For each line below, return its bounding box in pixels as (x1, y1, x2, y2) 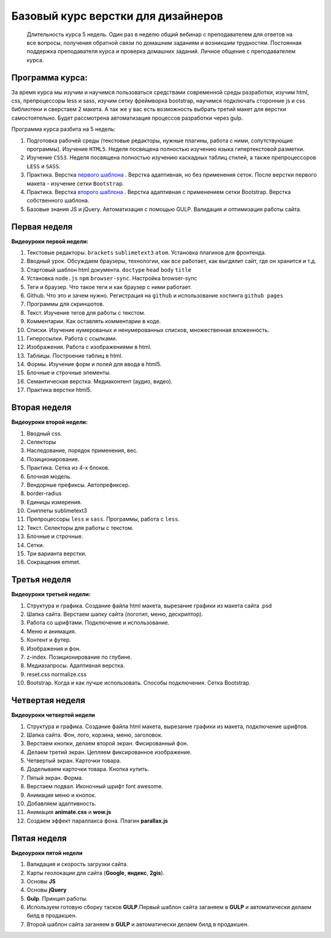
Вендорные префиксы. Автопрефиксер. (26, 481, 131, 488)
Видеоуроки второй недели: (11, 418, 88, 426)
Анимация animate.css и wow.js (26, 809, 112, 816)
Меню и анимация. (26, 628, 77, 635)
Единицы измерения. (26, 498, 82, 506)
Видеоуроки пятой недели (11, 849, 83, 856)
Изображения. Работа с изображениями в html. (26, 344, 152, 351)
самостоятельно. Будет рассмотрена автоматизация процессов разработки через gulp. (11, 114, 243, 121)
